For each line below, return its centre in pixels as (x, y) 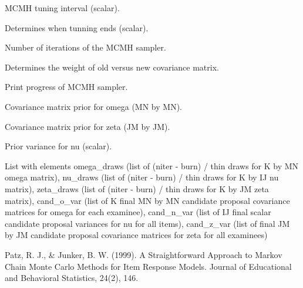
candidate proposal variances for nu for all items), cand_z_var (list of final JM (147, 223)
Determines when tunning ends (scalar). (77, 27)
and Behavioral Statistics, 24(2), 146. (72, 278)
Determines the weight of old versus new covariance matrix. (112, 67)
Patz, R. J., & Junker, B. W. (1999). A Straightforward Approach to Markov (144, 254)
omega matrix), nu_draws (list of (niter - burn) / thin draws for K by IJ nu (142, 177)
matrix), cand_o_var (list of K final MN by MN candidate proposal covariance (147, 200)
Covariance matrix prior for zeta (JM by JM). (87, 126)
